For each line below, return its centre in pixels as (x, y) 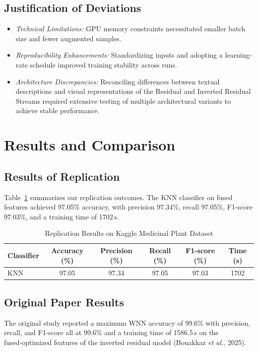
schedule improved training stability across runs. (103, 64)
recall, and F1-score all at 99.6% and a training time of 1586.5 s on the (111, 332)
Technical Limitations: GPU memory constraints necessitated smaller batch (130, 29)
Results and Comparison (90, 145)
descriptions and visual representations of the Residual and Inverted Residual (133, 91)
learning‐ (238, 55)
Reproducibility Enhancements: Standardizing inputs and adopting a (119, 55)
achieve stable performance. (58, 110)
